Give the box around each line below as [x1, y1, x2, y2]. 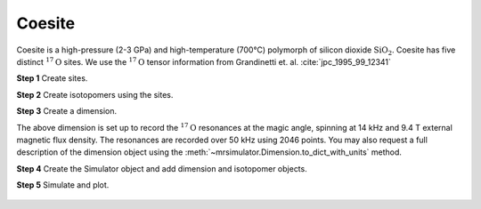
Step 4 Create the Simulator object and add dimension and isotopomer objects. [16, 163, 307, 173]
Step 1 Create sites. [16, 73, 88, 84]
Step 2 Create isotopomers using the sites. [16, 89, 174, 100]
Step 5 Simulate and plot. [16, 180, 110, 190]
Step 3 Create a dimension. [16, 106, 118, 117]
